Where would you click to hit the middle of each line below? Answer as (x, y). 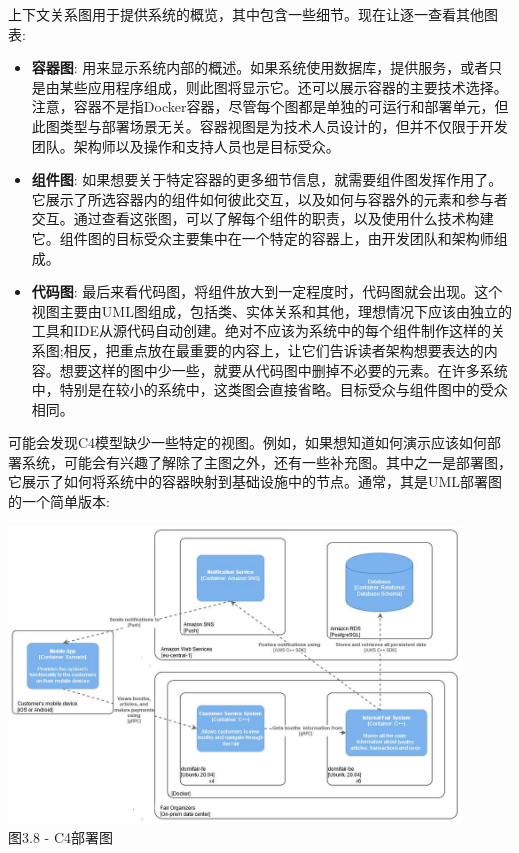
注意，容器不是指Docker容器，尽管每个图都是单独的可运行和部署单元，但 (270, 106)
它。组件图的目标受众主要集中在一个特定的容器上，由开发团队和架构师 (262, 237)
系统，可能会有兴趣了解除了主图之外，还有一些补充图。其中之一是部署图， (266, 461)
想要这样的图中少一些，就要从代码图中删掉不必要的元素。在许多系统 (283, 369)
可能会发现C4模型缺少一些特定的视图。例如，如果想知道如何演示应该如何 (248, 442)
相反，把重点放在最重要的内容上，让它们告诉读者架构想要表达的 (273, 349)
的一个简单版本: (59, 501)
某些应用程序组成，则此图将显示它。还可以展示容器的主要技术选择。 (283, 86)
